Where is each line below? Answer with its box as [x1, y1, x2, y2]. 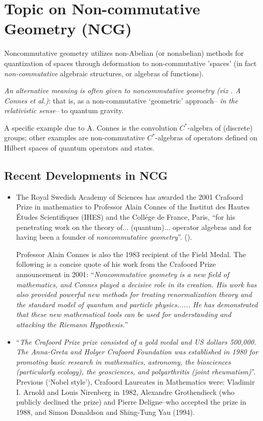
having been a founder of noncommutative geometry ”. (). [16, 231, 192, 242]
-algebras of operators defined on [155, 132, 258, 143]
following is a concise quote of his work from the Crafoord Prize [16, 259, 216, 269]
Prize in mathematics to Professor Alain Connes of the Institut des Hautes [16, 201, 250, 212]
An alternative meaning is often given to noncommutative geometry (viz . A [4, 85, 241, 96]
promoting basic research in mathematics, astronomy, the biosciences [16, 356, 231, 367]
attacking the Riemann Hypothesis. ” [16, 319, 128, 329]
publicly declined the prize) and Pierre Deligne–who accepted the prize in [16, 396, 246, 407]
